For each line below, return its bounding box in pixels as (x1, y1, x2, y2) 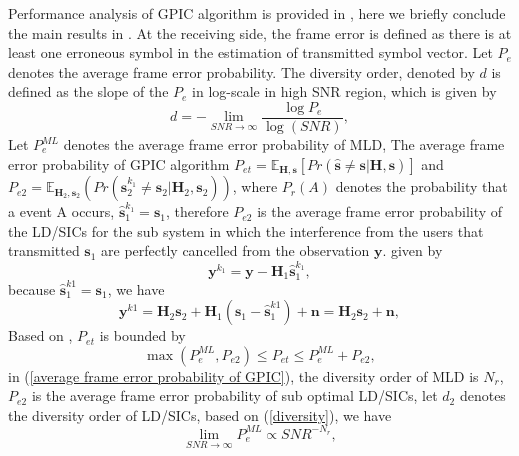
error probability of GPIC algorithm (8, 153, 230, 174)
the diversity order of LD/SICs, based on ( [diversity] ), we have (8, 404, 392, 425)
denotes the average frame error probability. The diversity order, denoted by (8, 61, 475, 82)
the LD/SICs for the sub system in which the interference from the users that (8, 220, 484, 241)
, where (232, 176, 278, 197)
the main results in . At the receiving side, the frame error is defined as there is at (8, 22, 512, 43)
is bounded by (99, 325, 186, 346)
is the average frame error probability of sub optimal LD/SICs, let (31, 385, 438, 406)
